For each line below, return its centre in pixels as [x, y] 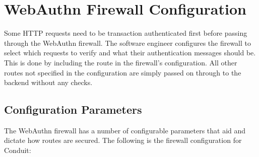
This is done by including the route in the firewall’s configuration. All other [121, 62]
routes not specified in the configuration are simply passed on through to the [123, 72]
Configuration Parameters [73, 109]
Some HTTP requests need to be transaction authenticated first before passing [126, 33]
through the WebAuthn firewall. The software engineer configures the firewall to [128, 43]
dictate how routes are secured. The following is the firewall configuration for [123, 140]
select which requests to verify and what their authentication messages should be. [130, 53]
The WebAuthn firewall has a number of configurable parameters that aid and [125, 130]
